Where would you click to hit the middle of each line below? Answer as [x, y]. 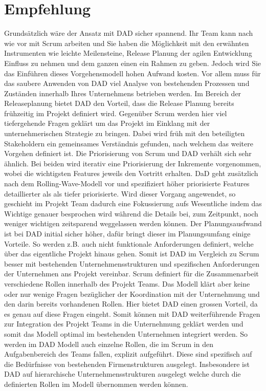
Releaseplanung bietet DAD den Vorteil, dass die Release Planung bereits [119, 103]
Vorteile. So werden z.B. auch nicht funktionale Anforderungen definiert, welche [129, 243]
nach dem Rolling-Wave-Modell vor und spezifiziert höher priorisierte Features [127, 183]
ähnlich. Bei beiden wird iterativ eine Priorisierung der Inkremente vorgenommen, [133, 163]
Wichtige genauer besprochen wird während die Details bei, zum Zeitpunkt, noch [131, 213]
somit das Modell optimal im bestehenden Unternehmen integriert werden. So [126, 333]
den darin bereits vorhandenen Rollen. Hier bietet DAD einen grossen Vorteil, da [131, 304]
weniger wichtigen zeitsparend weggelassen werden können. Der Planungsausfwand [133, 223]
